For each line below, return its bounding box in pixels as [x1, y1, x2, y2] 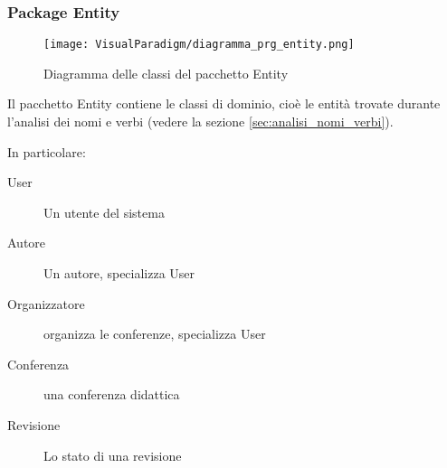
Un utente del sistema [43, 202, 165, 221]
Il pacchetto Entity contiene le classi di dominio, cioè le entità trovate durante [7, 94, 441, 113]
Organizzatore [7, 294, 85, 313]
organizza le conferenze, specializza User [43, 324, 266, 343]
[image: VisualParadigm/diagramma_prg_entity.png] [43, 38, 355, 51]
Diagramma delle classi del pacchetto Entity [43, 63, 289, 82]
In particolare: [7, 142, 86, 161]
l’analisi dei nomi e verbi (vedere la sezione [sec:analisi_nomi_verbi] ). [7, 112, 394, 131]
